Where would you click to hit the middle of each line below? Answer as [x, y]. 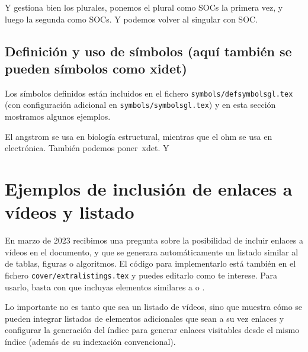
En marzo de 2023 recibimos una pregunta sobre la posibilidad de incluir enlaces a [154, 240]
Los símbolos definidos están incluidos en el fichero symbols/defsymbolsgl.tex [149, 93]
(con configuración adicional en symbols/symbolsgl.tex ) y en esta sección [140, 105]
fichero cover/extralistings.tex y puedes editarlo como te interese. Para [141, 275]
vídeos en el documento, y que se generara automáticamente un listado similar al [152, 252]
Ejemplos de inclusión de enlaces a [149, 189]
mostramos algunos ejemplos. [58, 116]
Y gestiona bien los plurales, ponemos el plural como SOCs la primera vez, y [144, 7]
